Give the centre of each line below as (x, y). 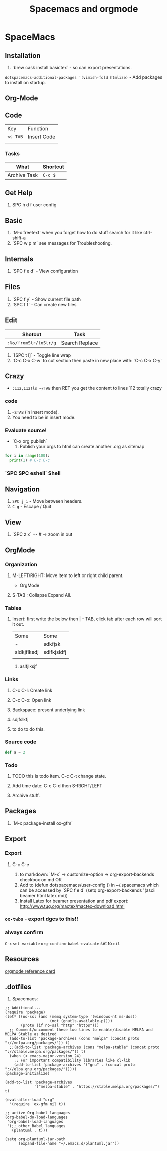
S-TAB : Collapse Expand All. (42, 595)
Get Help (19, 193)
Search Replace (80, 343)
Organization (21, 564)
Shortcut (53, 167)
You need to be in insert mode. (44, 417)
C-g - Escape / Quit (32, 507)
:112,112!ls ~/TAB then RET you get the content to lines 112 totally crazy (87, 388)
